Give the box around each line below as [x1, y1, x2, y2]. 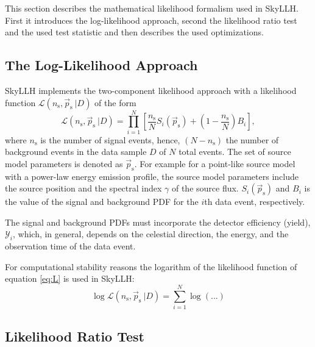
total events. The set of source [179, 145, 291, 158]
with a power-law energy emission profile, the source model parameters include [5, 170, 299, 182]
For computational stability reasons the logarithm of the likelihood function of [5, 260, 297, 273]
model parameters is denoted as [5, 157, 123, 170]
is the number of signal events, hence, [40, 133, 180, 146]
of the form [94, 96, 136, 109]
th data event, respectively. [204, 195, 305, 208]
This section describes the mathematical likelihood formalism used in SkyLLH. [5, 2, 299, 14]
